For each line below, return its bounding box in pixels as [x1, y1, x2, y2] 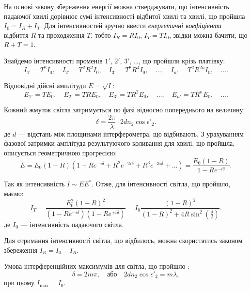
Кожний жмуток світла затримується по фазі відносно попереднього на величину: [4, 105, 245, 115]
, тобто [91, 30, 111, 40]
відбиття [4, 30, 29, 40]
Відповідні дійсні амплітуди [4, 80, 86, 90]
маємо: [4, 188, 24, 199]
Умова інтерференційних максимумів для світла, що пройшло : [4, 261, 190, 271]
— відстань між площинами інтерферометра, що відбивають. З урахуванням [18, 128, 244, 138]
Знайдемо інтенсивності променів [4, 55, 103, 65]
